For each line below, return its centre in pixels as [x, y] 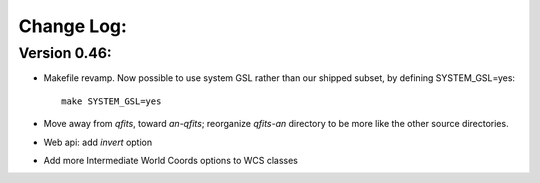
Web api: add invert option [98, 142]
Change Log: [72, 26]
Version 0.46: [65, 53]
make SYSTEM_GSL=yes [111, 101]
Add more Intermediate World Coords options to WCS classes [171, 160]
